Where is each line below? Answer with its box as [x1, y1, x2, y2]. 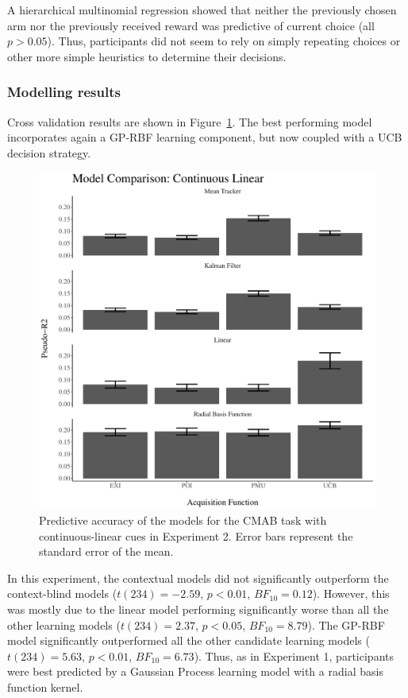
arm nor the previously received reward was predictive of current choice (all [7, 17, 375, 33]
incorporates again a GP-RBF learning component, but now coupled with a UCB [7, 129, 402, 145]
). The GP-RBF [307, 616, 385, 633]
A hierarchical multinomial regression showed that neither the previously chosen [7, 2, 397, 17]
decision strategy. [7, 144, 91, 161]
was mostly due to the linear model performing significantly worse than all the [7, 600, 389, 617]
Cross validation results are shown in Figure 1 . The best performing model [7, 113, 372, 130]
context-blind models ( [7, 585, 117, 602]
